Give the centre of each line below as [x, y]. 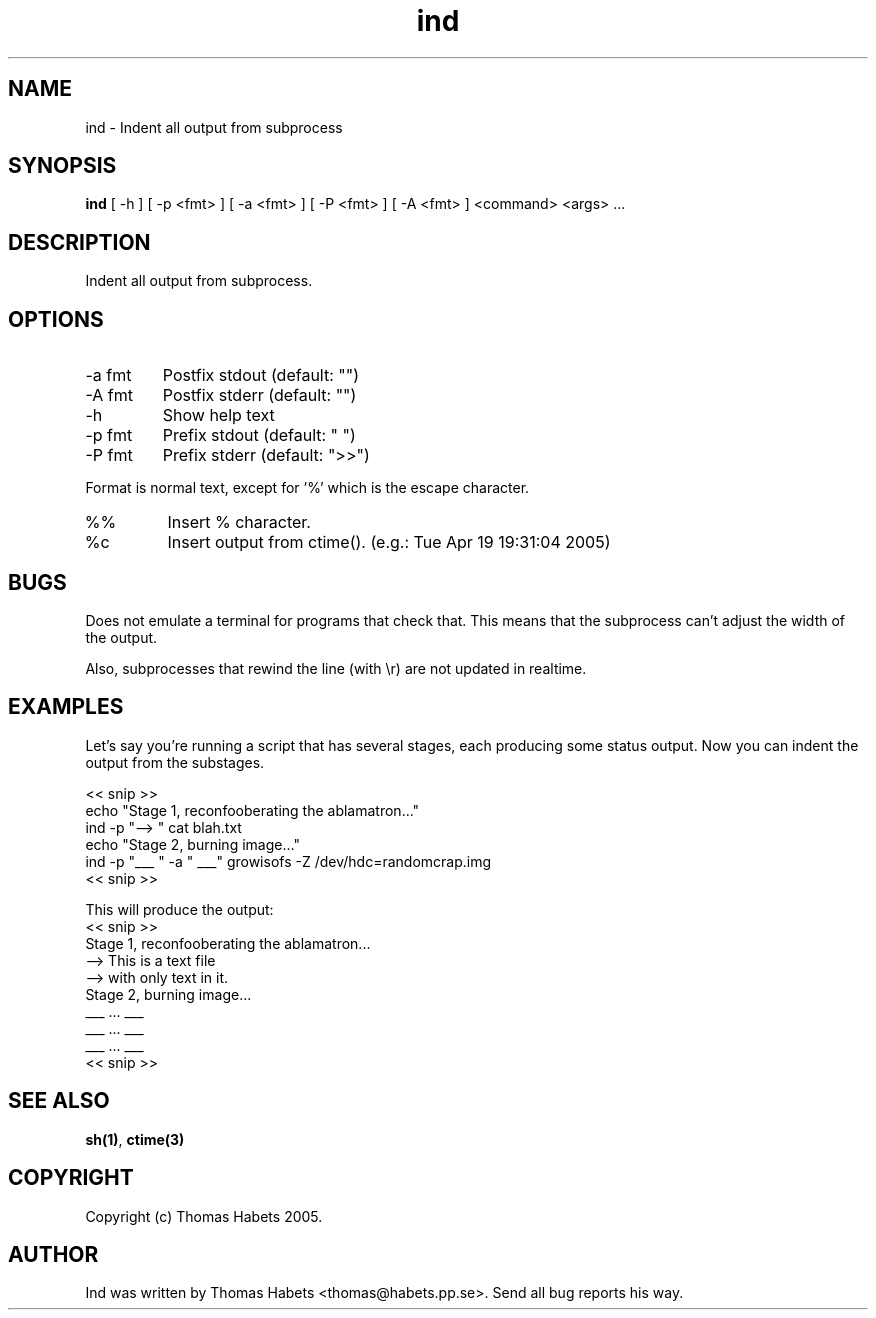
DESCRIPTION [79, 242]
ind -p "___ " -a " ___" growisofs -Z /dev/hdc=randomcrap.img [288, 861]
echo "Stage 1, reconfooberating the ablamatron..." [252, 810]
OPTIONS [56, 319]
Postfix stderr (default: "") [259, 395]
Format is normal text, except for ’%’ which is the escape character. [307, 488]
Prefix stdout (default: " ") [259, 435]
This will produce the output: [179, 909]
